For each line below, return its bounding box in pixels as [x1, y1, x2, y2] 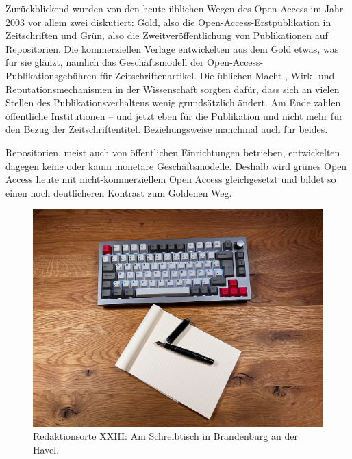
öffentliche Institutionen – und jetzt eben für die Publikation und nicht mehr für [5, 108, 343, 123]
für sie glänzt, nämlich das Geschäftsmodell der [5, 55, 204, 69]
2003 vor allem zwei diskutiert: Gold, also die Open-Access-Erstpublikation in [5, 14, 331, 29]
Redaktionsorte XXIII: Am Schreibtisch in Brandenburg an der [33, 429, 298, 443]
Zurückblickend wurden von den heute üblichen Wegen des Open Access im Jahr [5, 1, 344, 15]
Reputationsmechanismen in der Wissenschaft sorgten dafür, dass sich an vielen [5, 82, 340, 96]
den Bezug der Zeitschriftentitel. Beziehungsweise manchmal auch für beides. [5, 122, 328, 136]
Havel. [33, 443, 60, 457]
